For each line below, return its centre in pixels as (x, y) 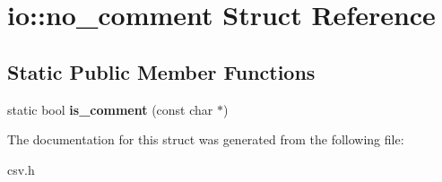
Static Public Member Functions (161, 71)
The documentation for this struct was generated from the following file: (206, 139)
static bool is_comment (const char (110, 109)
